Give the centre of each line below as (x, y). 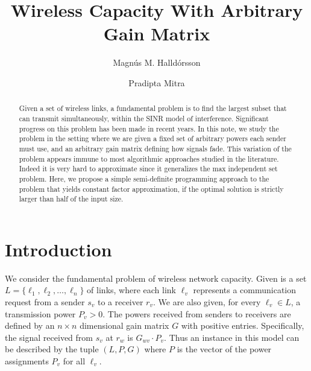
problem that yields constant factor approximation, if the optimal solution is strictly (151, 189)
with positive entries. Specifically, (243, 325)
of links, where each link (132, 290)
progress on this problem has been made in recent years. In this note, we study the (149, 128)
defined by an (30, 325)
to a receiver (120, 301)
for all (74, 360)
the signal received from (49, 337)
